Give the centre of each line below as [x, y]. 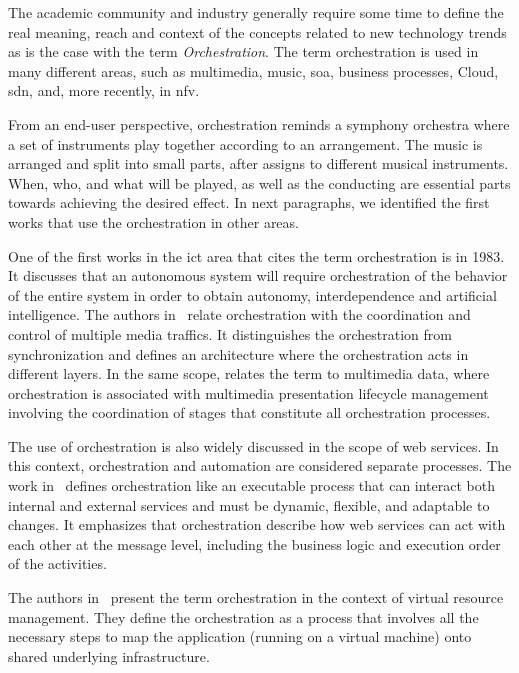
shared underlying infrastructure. [109, 655]
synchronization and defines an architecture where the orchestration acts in [238, 353]
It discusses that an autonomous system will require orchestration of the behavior [258, 275]
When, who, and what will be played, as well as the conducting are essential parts [259, 182]
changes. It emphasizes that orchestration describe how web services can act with [257, 524]
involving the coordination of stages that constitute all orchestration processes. [249, 412]
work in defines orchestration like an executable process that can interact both [251, 485]
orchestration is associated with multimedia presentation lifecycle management [248, 392]
